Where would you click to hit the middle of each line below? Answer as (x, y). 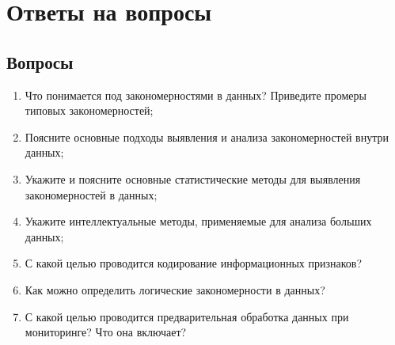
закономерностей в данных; (91, 194)
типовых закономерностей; (89, 110)
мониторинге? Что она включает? (106, 332)
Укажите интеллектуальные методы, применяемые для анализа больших (198, 221)
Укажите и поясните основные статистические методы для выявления (193, 178)
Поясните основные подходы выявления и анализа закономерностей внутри (207, 136)
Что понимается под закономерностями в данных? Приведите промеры (196, 95)
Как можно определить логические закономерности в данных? (175, 289)
